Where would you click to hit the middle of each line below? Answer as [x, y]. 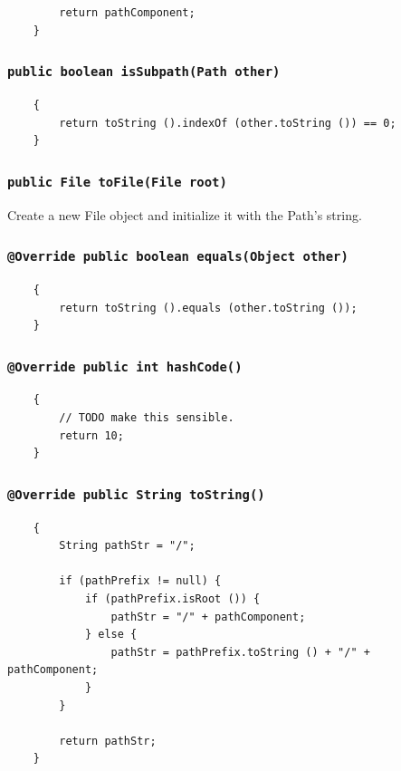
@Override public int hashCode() [125, 366]
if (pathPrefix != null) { [140, 581]
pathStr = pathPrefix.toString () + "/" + [240, 652]
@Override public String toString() [136, 494]
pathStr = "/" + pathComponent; [208, 617]
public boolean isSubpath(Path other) [144, 72]
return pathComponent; [127, 13]
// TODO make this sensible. [147, 418]
